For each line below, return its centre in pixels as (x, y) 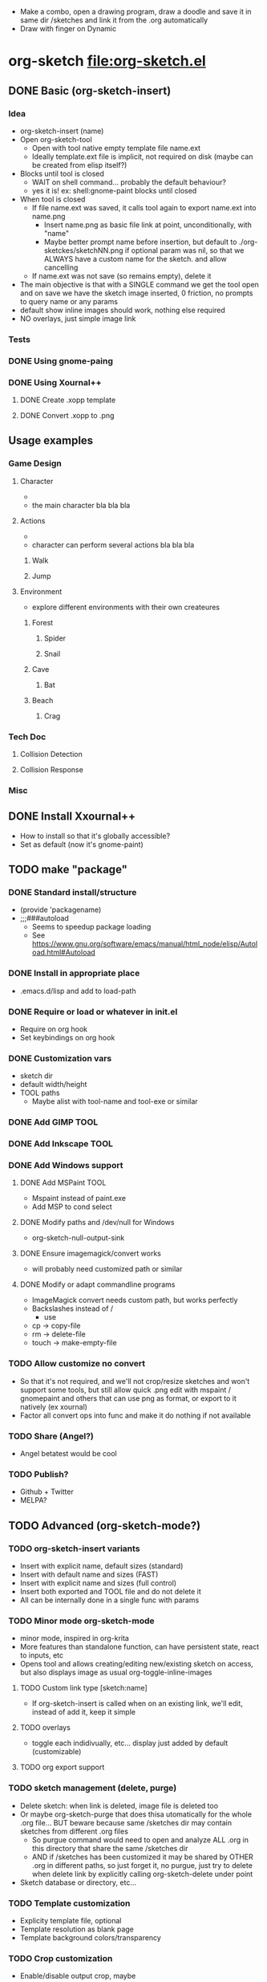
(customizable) (57, 1752)
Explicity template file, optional (71, 1920)
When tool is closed (53, 199)
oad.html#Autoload (64, 952)
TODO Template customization (69, 1903)
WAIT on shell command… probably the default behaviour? (129, 182)
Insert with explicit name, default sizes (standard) (101, 1566)
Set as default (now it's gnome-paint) (82, 844)
